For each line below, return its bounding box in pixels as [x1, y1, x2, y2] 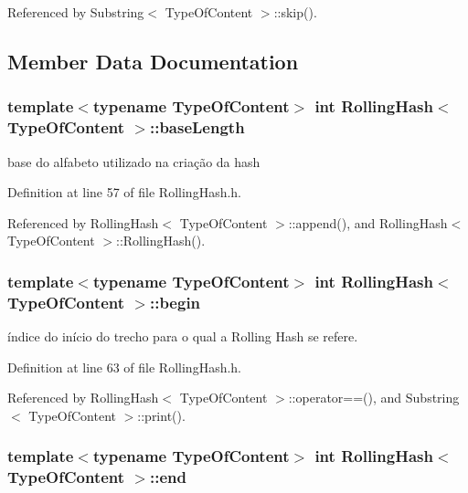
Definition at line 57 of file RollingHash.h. [7, 183, 242, 202]
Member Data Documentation [7, 47, 299, 75]
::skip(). [273, 3, 317, 21]
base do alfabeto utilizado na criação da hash [7, 152, 261, 171]
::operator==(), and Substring [288, 388, 460, 407]
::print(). [137, 405, 186, 425]
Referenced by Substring [7, 3, 144, 21]
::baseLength [149, 116, 245, 139]
